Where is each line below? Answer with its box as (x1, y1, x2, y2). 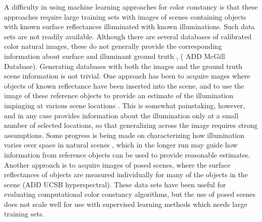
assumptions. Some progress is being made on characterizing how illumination (4, 129, 245, 140)
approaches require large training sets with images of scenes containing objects (4, 11, 246, 22)
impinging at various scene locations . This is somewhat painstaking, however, (4, 100, 245, 110)
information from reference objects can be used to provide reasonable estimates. (4, 149, 250, 160)
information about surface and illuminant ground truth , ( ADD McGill (4, 50, 225, 61)
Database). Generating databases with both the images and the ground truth (4, 60, 242, 71)
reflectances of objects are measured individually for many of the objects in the (4, 169, 248, 180)
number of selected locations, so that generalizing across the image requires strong (4, 120, 258, 130)
